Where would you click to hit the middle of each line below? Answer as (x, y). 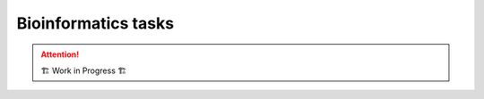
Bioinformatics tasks (95, 23)
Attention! (60, 54)
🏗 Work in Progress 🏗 (84, 70)
